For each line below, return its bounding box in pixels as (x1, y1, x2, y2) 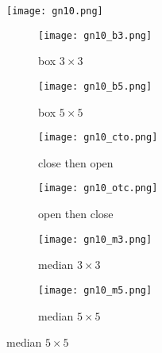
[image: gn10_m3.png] (38, 233, 152, 245)
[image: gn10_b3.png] (38, 29, 152, 41)
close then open (38, 154, 114, 171)
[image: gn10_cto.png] (38, 132, 158, 144)
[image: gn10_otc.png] (38, 182, 158, 194)
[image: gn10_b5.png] (38, 80, 152, 92)
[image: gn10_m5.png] (38, 284, 152, 296)
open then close (38, 205, 114, 222)
